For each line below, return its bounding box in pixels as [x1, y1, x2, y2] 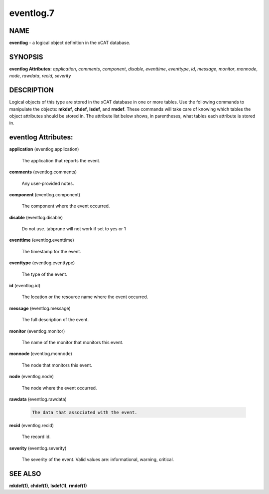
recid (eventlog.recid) [9, 422, 54, 428]
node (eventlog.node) [9, 374, 54, 380]
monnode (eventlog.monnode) [9, 351, 72, 357]
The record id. [21, 434, 51, 440]
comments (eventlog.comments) [9, 169, 77, 175]
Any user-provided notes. [21, 180, 74, 186]
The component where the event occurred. [21, 203, 110, 209]
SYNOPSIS [9, 52, 43, 61]
